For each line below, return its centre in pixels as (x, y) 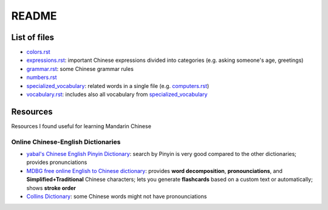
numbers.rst (42, 77)
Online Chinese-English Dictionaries (66, 141)
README (34, 16)
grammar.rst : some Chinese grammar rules (80, 69)
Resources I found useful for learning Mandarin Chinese (81, 126)
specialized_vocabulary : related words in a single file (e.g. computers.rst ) (118, 86)
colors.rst (39, 52)
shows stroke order (51, 188)
